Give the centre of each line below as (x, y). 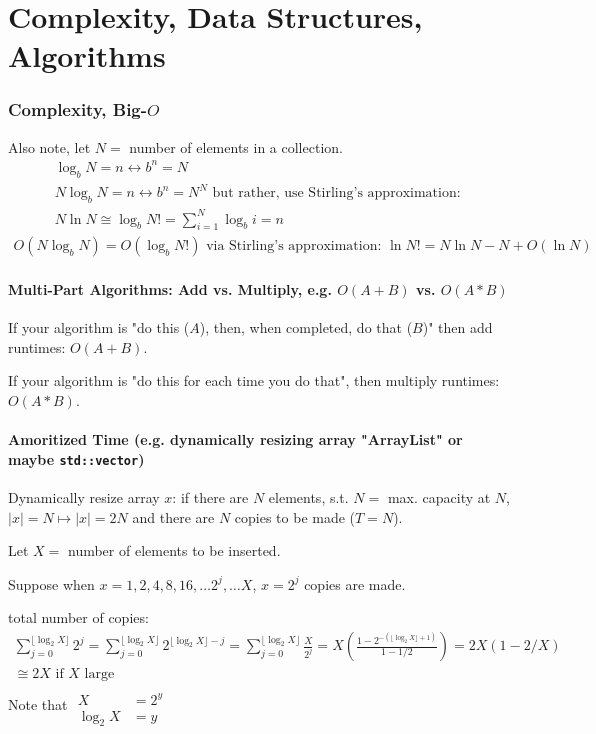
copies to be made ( (295, 516)
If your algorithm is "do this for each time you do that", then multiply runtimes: (254, 380)
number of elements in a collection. (236, 146)
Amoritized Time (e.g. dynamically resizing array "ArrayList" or (235, 439)
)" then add (457, 327)
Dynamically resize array (84, 497)
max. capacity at (439, 497)
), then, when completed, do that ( (306, 327)
